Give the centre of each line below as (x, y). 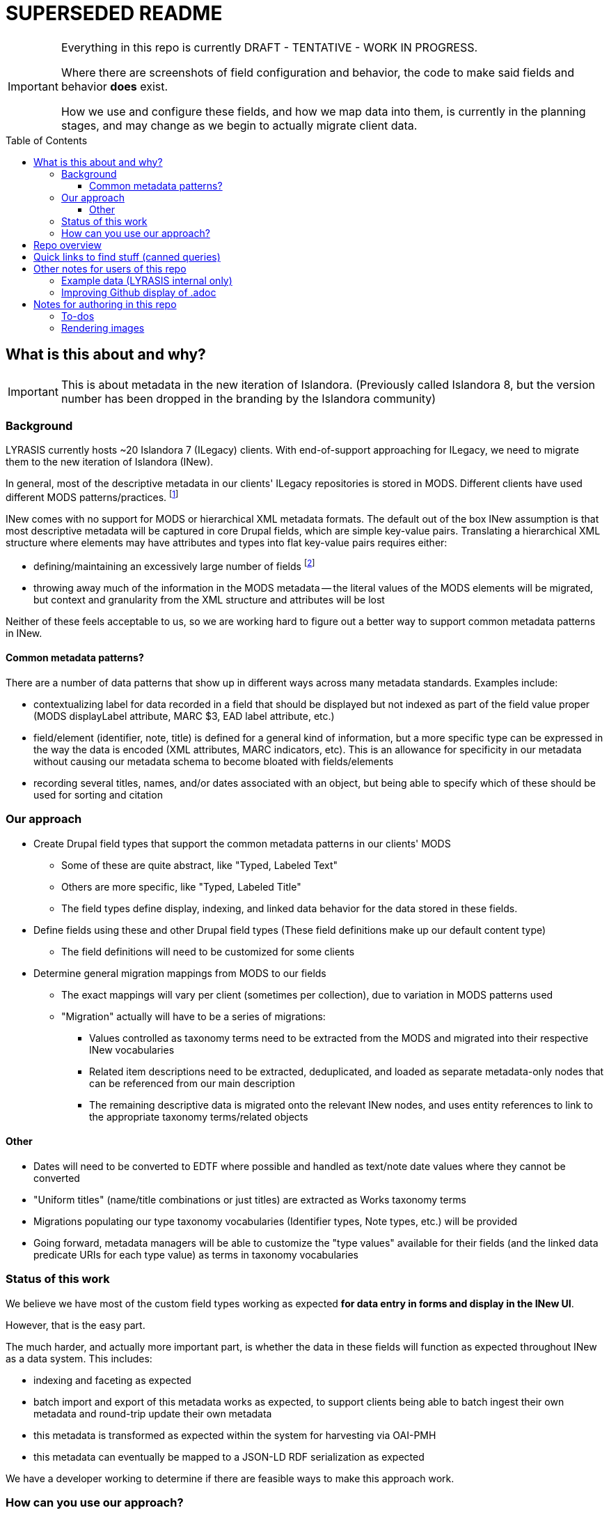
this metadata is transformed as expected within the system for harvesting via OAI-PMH (235, 1435)
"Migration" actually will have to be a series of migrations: (193, 1016)
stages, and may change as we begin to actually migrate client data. (239, 125)
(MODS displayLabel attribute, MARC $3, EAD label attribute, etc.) (184, 716)
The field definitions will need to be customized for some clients (208, 951)
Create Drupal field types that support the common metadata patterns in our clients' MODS (242, 843)
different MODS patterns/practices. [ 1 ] (92, 496)
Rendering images (103, 328)
